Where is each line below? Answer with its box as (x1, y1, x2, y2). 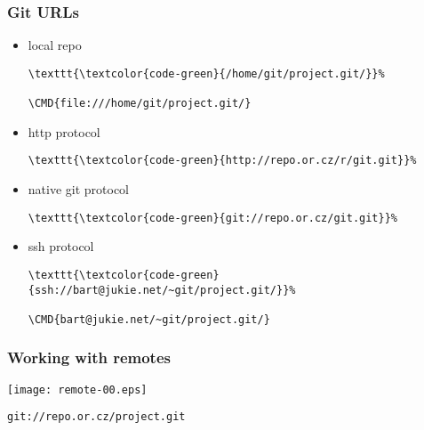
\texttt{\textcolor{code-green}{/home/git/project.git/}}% (28, 67, 385, 80)
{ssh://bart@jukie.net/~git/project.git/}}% (28, 283, 296, 296)
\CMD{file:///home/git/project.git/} (28, 97, 252, 110)
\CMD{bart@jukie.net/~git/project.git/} (28, 312, 270, 326)
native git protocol (28, 180, 130, 199)
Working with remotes (7, 346, 171, 369)
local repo (28, 36, 82, 54)
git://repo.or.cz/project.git (7, 410, 186, 424)
